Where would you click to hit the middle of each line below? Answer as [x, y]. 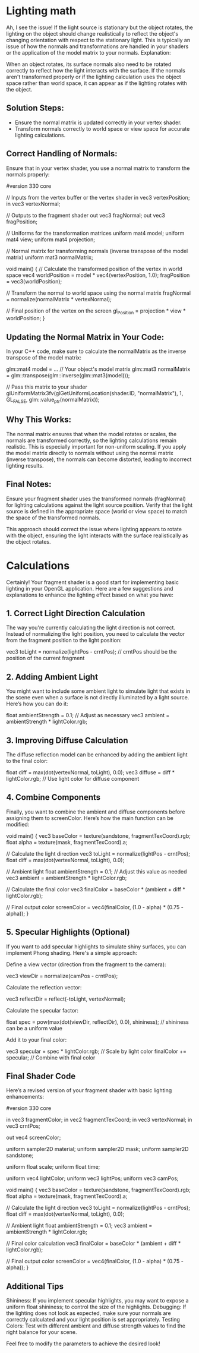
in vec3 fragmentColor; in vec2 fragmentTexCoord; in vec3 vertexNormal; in [99, 1120]
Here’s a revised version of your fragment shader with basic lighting [89, 1090]
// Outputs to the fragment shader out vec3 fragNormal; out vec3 [86, 215]
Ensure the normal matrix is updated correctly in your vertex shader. [98, 122]
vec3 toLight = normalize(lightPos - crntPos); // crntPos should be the [91, 652]
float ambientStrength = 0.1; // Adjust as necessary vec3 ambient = [88, 715]
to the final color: [27, 761]
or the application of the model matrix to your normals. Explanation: [89, 52]
